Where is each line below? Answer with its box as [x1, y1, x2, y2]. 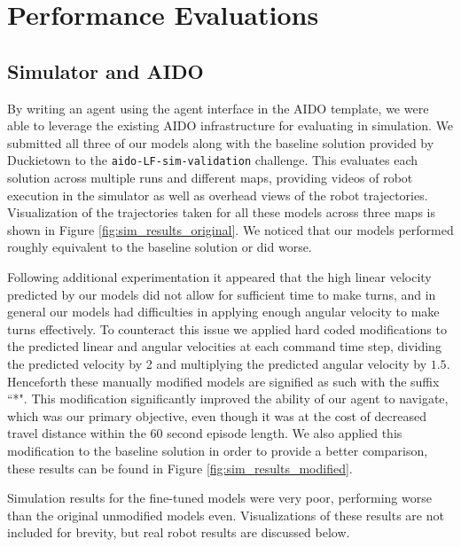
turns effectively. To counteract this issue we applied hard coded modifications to [7, 319, 447, 338]
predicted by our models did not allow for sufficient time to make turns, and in [7, 285, 436, 303]
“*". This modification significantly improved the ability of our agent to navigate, [7, 389, 449, 408]
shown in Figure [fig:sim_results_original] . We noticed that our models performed [7, 220, 454, 238]
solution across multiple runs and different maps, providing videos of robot [7, 168, 413, 187]
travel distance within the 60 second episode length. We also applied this [7, 424, 402, 442]
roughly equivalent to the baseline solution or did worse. [7, 238, 312, 256]
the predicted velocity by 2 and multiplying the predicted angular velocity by [7, 354, 427, 372]
